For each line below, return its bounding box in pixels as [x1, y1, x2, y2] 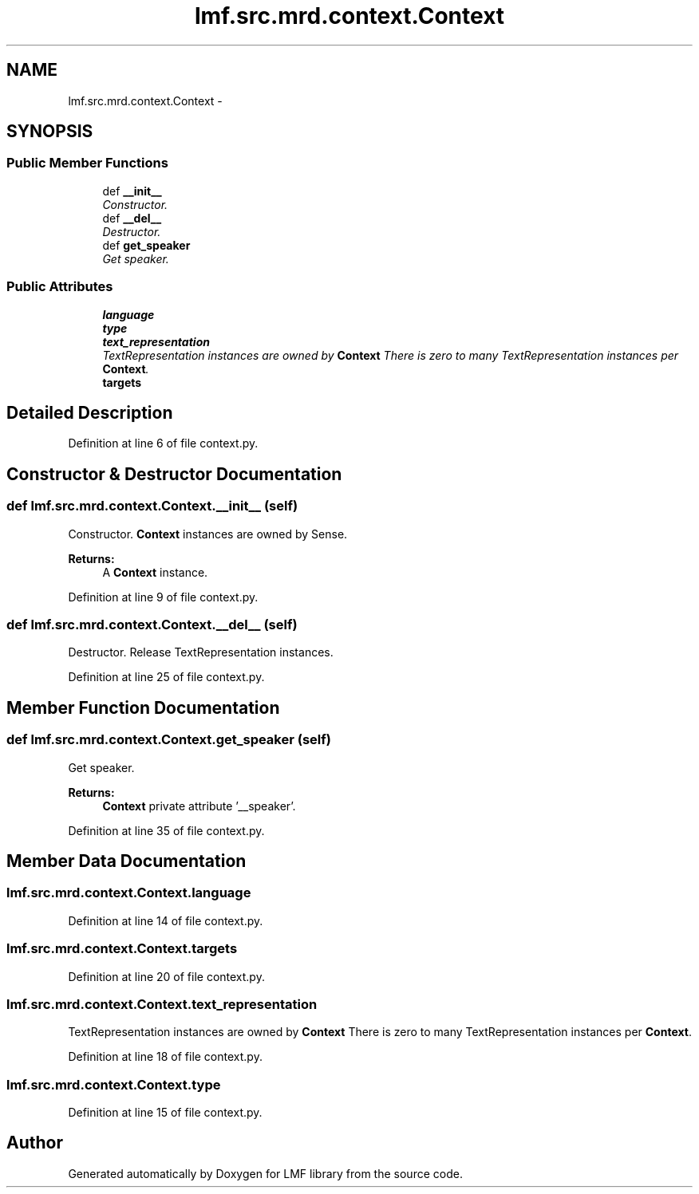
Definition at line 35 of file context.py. [68, 823, 265, 837]
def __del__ [102, 211, 162, 225]
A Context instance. [102, 565, 208, 579]
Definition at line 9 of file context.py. [68, 589, 259, 604]
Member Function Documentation [6, 697, 280, 718]
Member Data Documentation [6, 851, 247, 872]
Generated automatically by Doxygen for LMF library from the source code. [68, 1166, 463, 1180]
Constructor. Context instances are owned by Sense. [68, 526, 348, 541]
